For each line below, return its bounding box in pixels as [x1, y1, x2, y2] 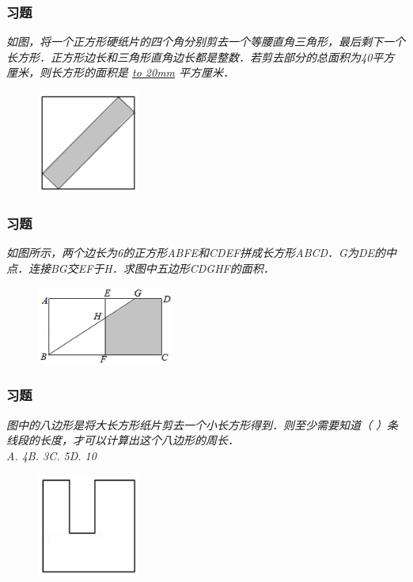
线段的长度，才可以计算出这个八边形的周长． [6, 432, 239, 448]
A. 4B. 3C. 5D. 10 [6, 447, 97, 463]
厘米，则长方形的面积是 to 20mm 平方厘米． [6, 64, 235, 81]
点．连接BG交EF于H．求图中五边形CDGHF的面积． [6, 259, 275, 276]
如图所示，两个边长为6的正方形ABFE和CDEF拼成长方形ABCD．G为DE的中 [6, 244, 397, 260]
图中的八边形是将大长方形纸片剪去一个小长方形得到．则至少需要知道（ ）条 [6, 416, 399, 433]
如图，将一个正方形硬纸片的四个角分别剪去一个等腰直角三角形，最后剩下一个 [6, 33, 405, 50]
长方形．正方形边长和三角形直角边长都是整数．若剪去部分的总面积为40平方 [6, 48, 395, 65]
